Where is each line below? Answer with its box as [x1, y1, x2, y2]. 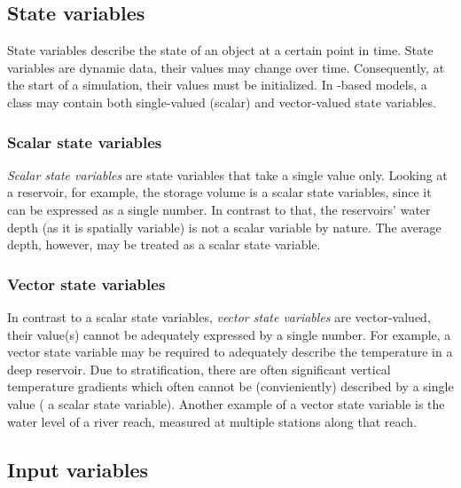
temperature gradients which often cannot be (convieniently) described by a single [7, 377, 454, 396]
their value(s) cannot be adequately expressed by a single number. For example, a [7, 325, 451, 343]
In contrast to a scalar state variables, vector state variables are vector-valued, [7, 307, 431, 326]
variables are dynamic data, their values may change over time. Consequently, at [7, 58, 445, 76]
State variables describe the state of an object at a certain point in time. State [7, 41, 434, 59]
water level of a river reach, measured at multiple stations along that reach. [7, 412, 418, 430]
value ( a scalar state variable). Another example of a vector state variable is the [7, 394, 445, 413]
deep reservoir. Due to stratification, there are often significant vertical [7, 359, 391, 378]
